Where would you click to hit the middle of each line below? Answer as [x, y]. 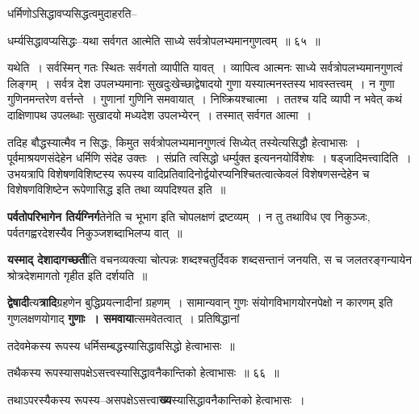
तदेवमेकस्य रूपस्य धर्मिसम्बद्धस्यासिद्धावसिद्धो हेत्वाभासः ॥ [121, 345]
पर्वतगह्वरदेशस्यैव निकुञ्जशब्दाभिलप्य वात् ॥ [95, 232]
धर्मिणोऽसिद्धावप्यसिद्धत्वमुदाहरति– [72, 13]
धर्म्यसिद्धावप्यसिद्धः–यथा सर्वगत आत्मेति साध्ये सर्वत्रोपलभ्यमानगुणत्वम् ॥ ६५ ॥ [164, 40]
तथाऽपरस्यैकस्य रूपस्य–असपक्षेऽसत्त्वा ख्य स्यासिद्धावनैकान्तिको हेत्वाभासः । [156, 399]
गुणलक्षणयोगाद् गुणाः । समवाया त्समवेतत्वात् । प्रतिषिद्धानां [124, 318]
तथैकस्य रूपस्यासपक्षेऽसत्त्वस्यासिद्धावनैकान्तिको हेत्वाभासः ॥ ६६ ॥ [143, 372]
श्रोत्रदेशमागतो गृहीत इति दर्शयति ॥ [78, 275]
